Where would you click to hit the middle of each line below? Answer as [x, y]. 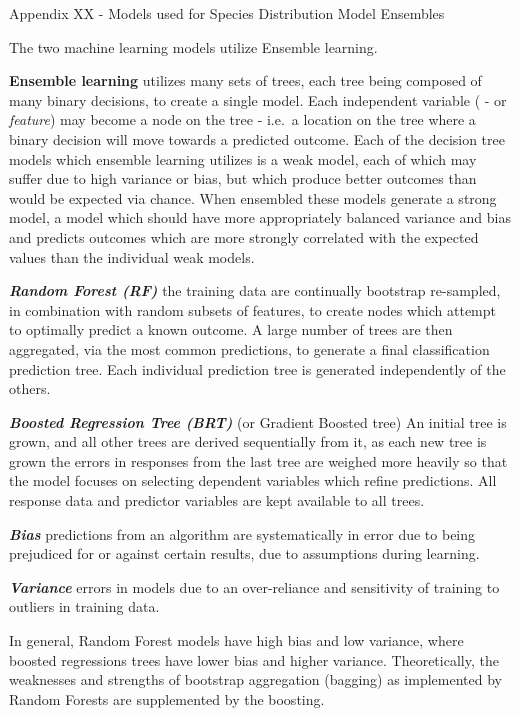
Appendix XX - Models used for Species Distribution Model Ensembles [227, 13]
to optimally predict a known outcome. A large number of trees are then [231, 329]
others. [30, 388]
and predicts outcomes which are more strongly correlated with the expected [244, 236]
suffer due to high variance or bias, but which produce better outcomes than [243, 178]
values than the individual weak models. [132, 256]
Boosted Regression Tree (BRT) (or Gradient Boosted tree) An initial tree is [258, 421]
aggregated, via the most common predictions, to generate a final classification [249, 348]
